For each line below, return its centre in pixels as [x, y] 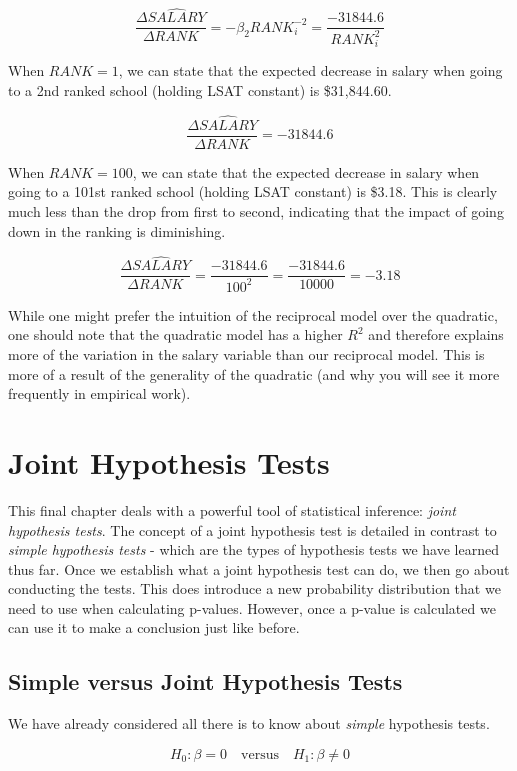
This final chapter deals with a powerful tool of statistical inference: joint [232, 509]
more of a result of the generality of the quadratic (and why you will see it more [254, 373]
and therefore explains [436, 334]
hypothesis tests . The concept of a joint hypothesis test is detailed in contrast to [252, 529]
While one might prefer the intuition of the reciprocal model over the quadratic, [253, 314]
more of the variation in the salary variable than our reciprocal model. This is [246, 354]
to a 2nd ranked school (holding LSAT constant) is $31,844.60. [200, 89]
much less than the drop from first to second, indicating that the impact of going [256, 211]
